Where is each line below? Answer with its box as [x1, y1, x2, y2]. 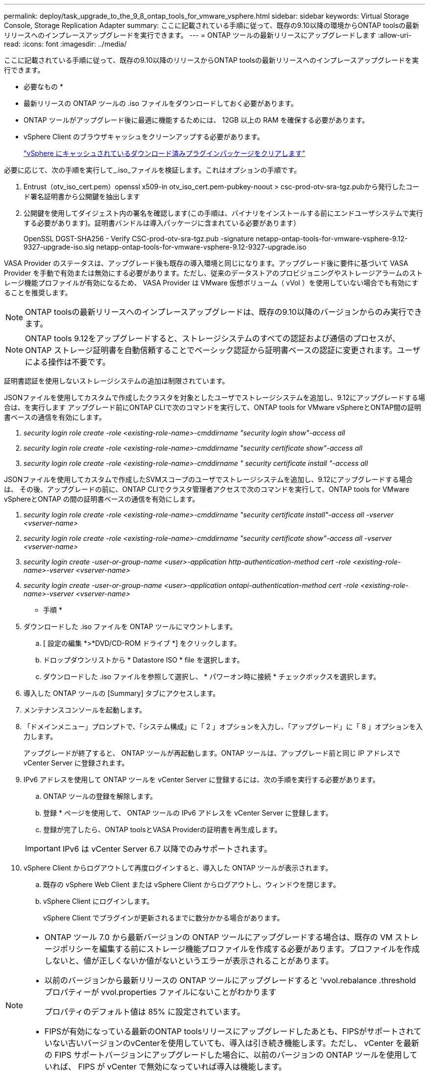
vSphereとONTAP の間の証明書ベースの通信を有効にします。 [4, 495, 199, 503]
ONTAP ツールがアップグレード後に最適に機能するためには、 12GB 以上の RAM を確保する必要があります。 [24, 116, 369, 124]
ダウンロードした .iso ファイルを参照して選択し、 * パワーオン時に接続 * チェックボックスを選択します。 [43, 672, 381, 681]
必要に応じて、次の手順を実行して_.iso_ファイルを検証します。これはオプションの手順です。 [4, 166, 301, 174]
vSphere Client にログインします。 [43, 897, 154, 905]
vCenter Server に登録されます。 [24, 759, 129, 767]
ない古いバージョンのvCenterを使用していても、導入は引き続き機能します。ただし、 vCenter [52, 1038, 394, 1048]
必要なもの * [24, 82, 63, 91]
